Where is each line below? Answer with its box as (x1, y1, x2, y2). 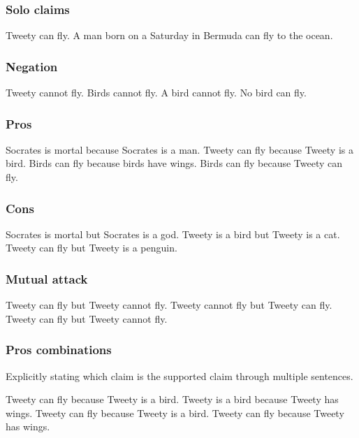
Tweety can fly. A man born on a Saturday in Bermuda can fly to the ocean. (6, 28, 333, 43)
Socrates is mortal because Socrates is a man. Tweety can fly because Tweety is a (6, 142, 353, 156)
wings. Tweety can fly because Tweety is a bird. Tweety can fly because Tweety (6, 405, 344, 420)
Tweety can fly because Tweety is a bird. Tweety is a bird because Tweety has (6, 392, 339, 407)
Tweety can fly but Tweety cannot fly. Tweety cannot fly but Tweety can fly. (6, 298, 332, 312)
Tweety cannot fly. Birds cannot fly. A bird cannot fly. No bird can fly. (6, 85, 307, 100)
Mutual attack (6, 270, 88, 287)
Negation (6, 57, 58, 75)
